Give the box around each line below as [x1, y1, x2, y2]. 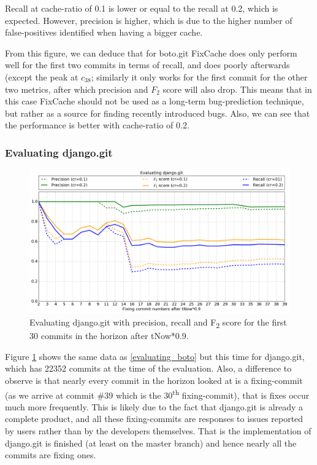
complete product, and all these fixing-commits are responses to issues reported [5, 412, 304, 425]
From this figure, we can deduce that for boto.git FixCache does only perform [5, 46, 297, 59]
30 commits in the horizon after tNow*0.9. [29, 329, 189, 342]
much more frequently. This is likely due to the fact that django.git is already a [5, 400, 304, 413]
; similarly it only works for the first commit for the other [91, 70, 308, 83]
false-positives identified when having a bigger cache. [5, 26, 203, 39]
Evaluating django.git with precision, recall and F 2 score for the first [29, 316, 287, 330]
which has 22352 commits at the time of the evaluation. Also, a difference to [5, 362, 292, 375]
